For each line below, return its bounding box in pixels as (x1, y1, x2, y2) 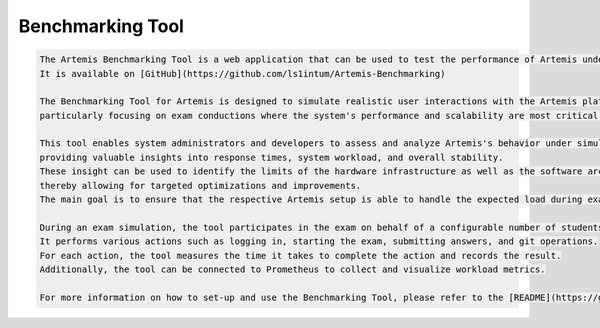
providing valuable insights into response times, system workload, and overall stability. (39, 151, 504, 163)
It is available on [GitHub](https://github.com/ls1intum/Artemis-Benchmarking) (39, 68, 446, 79)
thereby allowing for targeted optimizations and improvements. (39, 180, 362, 191)
